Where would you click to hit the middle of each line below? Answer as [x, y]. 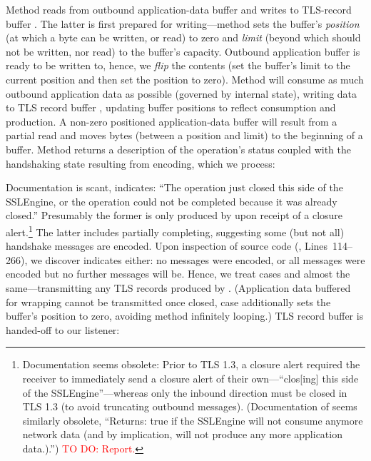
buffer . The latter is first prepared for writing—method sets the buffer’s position [183, 23]
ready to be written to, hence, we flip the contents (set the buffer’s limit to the [178, 65]
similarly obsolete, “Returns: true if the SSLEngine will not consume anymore [193, 420]
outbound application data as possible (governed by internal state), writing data [182, 93]
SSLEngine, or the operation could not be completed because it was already [172, 201]
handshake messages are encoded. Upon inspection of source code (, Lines [167, 246]
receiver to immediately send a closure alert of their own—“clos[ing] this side [190, 378]
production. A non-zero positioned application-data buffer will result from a [172, 121]
